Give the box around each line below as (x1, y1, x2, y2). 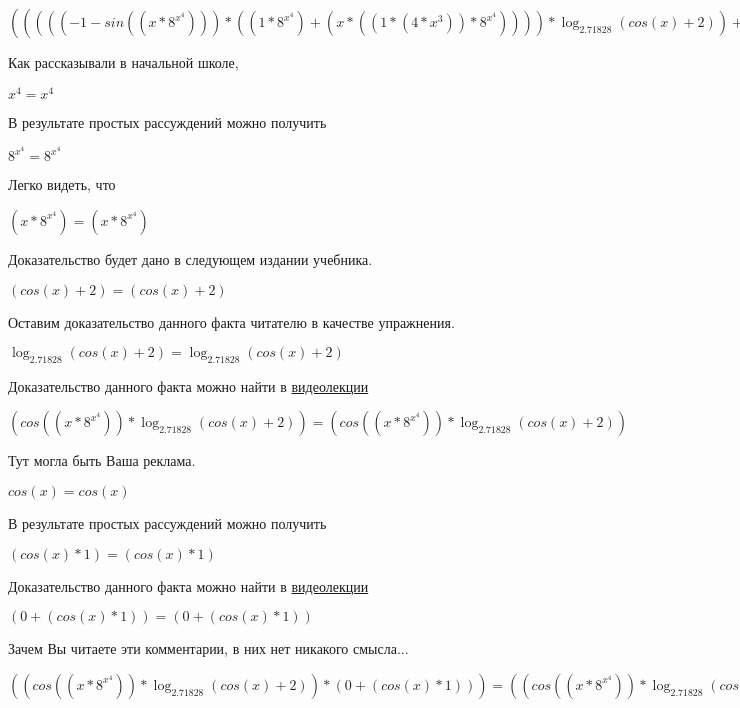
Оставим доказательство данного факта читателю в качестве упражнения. (8, 311, 455, 332)
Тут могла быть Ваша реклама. (8, 450, 196, 471)
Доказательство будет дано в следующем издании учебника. (8, 248, 373, 269)
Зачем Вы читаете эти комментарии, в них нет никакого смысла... (8, 638, 409, 659)
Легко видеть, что (8, 174, 116, 195)
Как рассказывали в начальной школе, (8, 52, 239, 72)
